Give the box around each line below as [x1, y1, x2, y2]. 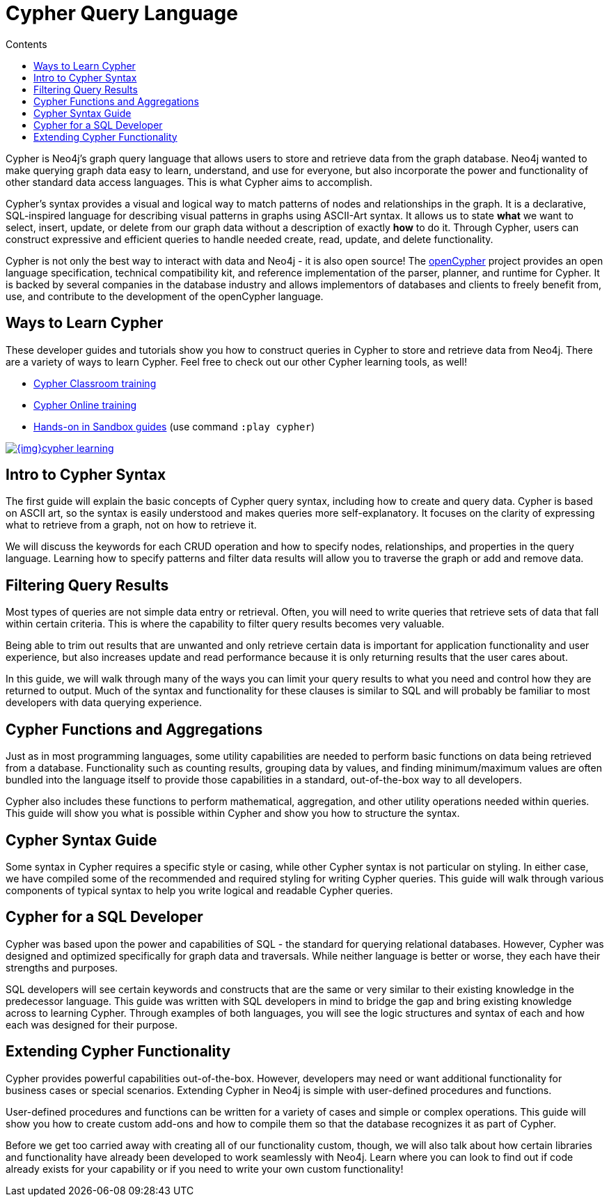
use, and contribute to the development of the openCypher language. [6, 290, 324, 302]
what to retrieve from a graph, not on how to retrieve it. [6, 519, 257, 531]
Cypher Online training [33, 398, 137, 411]
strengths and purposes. [6, 961, 118, 974]
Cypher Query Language [6, 1, 238, 25]
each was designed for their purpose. [6, 1018, 177, 1031]
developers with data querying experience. [6, 696, 203, 709]
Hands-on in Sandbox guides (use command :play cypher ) [33, 420, 315, 432]
